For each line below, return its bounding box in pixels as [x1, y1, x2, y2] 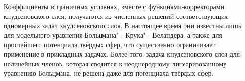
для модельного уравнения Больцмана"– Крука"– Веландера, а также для [4, 30, 222, 40]
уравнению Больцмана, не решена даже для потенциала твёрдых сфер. [4, 68, 214, 78]
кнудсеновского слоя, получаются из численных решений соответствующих [4, 11, 228, 21]
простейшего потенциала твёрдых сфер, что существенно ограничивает [4, 39, 216, 49]
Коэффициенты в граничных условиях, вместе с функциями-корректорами [4, 1, 225, 11]
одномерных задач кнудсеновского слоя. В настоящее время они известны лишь [4, 20, 242, 31]
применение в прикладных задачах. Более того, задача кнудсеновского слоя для [4, 49, 240, 59]
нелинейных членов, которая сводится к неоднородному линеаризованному [4, 58, 227, 68]
